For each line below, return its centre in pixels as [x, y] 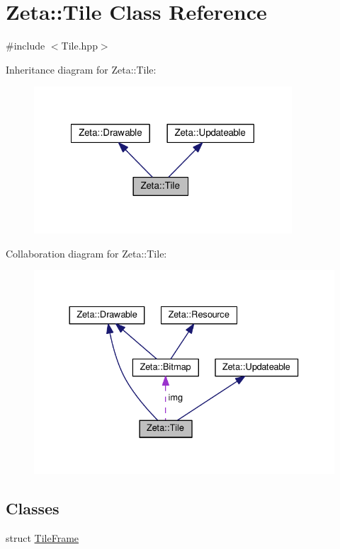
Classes [33, 508]
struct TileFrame [42, 537]
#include [25, 46]
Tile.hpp [79, 46]
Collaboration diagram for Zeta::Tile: [86, 253]
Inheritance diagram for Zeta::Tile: [81, 69]
